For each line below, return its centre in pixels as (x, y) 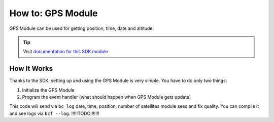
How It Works (31, 69)
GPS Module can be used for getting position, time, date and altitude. (82, 28)
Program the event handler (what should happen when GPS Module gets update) (107, 97)
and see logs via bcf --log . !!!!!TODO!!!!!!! (55, 113)
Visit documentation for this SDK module (65, 52)
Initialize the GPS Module (48, 90)
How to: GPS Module (54, 13)
